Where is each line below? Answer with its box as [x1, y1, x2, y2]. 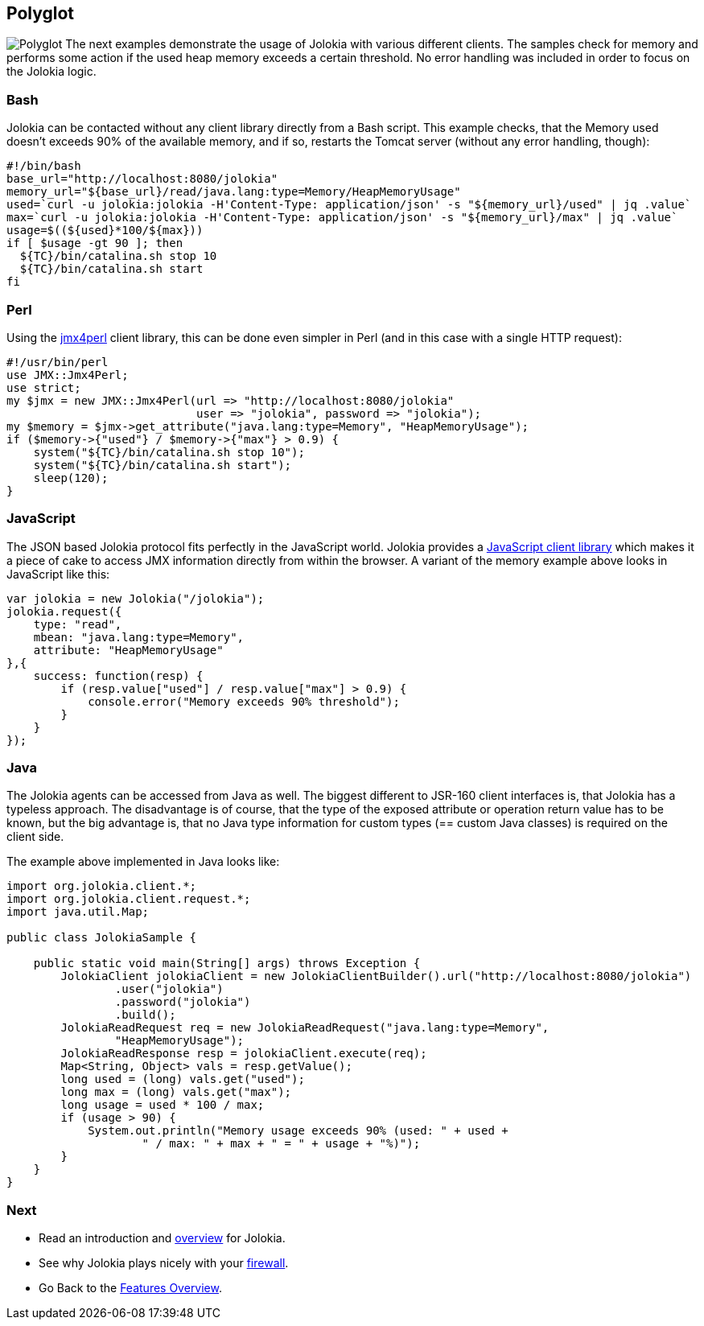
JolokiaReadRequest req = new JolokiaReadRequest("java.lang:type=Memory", [60, 1021, 550, 1035]
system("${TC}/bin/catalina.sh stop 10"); [33, 445, 305, 459]
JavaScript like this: [6, 566, 110, 581]
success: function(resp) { [33, 669, 204, 682]
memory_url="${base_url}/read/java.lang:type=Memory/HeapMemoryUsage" [6, 185, 461, 199]
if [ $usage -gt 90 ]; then [6, 237, 183, 250]
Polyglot [6, 3, 75, 23]
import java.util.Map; [6, 905, 150, 919]
